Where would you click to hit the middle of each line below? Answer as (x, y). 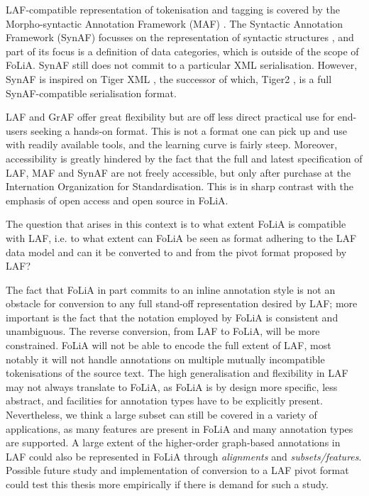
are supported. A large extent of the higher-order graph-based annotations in (173, 442)
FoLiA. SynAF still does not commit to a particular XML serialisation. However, (182, 65)
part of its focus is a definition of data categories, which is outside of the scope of (182, 51)
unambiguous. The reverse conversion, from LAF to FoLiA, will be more (163, 331)
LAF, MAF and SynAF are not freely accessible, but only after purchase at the (178, 172)
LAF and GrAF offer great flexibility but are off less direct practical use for (170, 117)
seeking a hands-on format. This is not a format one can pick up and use (189, 130)
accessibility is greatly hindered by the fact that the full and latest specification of (184, 158)
